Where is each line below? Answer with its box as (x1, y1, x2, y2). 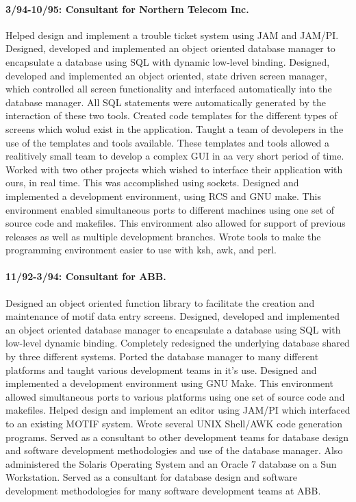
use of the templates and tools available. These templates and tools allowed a (5, 135, 329, 149)
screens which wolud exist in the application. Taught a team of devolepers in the (5, 121, 344, 136)
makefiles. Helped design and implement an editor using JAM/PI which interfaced (5, 403, 351, 417)
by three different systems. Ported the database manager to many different (5, 349, 319, 364)
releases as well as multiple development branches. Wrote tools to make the (5, 229, 321, 243)
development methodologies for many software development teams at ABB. (5, 484, 321, 497)
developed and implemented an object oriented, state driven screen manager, (5, 68, 327, 82)
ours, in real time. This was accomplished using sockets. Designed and (5, 175, 299, 190)
